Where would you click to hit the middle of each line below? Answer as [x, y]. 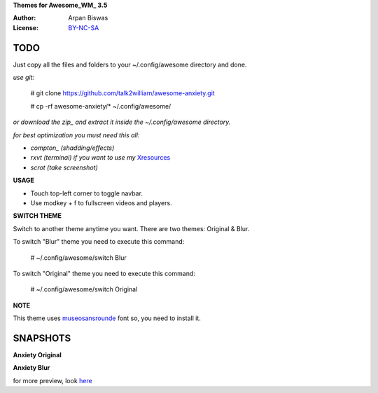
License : [26, 27]
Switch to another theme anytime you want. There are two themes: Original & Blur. [131, 228]
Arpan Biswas [88, 18]
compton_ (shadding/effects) [72, 148]
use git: [24, 78]
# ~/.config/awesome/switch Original [84, 289]
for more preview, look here [52, 380]
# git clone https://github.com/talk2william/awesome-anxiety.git [122, 93]
